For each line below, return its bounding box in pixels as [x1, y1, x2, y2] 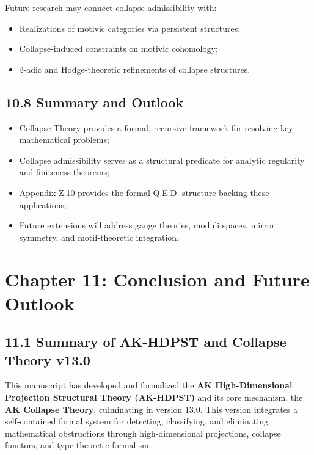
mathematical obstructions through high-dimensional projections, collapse [5, 426, 281, 439]
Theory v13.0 [5, 350, 90, 369]
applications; [19, 198, 67, 211]
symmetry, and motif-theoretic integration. [19, 230, 179, 243]
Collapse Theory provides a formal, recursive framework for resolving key [19, 121, 293, 134]
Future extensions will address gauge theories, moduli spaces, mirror [19, 219, 275, 231]
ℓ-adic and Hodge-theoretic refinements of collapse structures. [19, 62, 250, 75]
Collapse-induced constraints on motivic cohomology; [19, 42, 218, 55]
